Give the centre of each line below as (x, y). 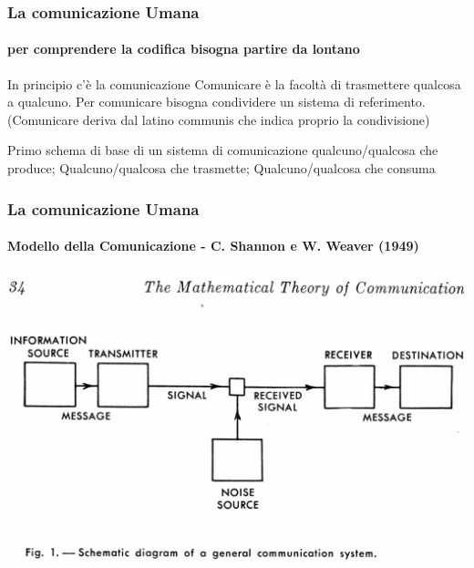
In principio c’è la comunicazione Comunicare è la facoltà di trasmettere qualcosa (234, 83)
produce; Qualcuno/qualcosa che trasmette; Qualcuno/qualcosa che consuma (222, 168)
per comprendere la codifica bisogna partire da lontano (184, 49)
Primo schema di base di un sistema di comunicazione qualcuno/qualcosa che (223, 150)
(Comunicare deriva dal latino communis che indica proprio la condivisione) (219, 119)
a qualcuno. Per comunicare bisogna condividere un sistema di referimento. (216, 102)
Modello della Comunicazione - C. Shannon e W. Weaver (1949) (213, 246)
